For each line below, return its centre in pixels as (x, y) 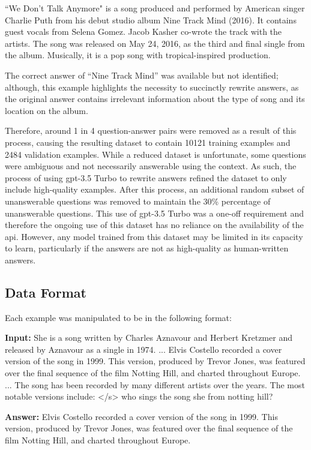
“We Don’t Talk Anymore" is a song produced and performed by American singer (155, 8)
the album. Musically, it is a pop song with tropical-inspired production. (138, 55)
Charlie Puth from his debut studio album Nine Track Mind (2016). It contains (151, 19)
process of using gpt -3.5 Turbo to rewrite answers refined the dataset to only (146, 177)
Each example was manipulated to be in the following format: (118, 317)
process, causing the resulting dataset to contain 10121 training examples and (148, 142)
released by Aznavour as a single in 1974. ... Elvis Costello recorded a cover (143, 349)
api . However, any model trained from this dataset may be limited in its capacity (154, 236)
